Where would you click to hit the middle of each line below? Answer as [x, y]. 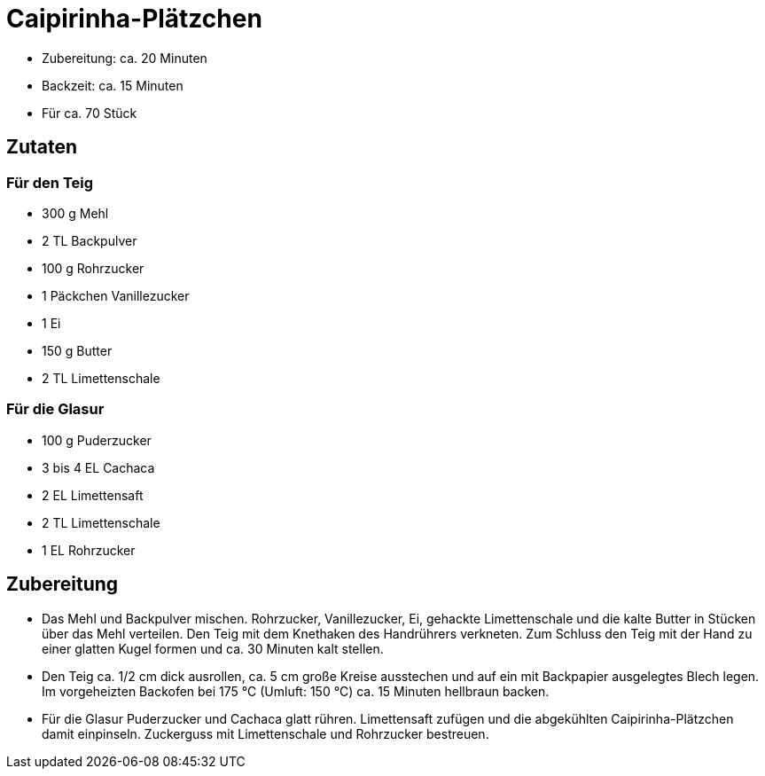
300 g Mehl [75, 213]
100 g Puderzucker [97, 440]
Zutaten [42, 147]
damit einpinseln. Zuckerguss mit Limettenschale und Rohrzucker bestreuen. [265, 733]
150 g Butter [77, 350]
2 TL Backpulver [90, 240]
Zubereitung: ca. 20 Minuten [125, 58]
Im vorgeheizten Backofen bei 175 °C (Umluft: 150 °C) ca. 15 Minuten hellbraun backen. [296, 691]
